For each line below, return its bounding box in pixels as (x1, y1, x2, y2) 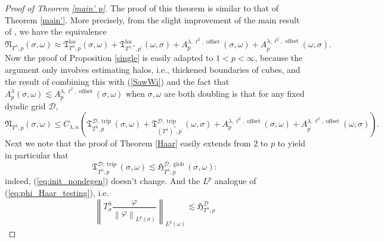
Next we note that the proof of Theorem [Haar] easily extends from (5, 137, 251, 149)
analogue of (214, 174, 256, 187)
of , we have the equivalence (5, 25, 107, 38)
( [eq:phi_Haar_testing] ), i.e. (5, 186, 109, 198)
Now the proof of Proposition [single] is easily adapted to (5, 51, 213, 64)
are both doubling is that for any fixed (164, 87, 305, 100)
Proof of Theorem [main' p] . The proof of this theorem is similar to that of (5, 2, 278, 14)
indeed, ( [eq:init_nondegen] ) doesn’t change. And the (5, 174, 200, 187)
